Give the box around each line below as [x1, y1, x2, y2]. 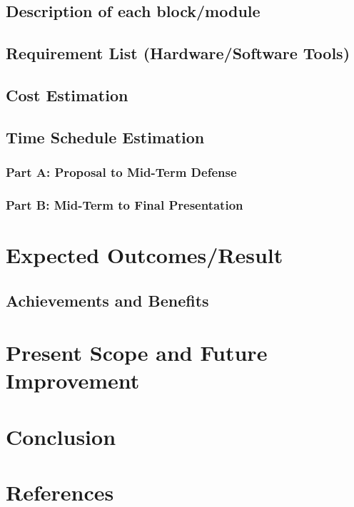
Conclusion [6, 421, 116, 451]
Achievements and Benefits [6, 289, 209, 311]
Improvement [6, 366, 140, 395]
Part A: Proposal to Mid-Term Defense [6, 163, 237, 181]
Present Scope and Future [6, 338, 268, 367]
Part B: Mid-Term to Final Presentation [6, 195, 243, 213]
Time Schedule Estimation [6, 126, 205, 148]
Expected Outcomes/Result [6, 240, 283, 269]
